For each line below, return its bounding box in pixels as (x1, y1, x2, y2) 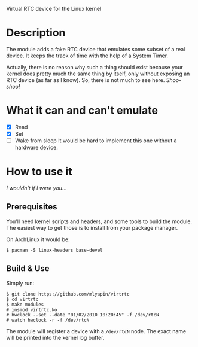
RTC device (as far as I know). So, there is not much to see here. (6, 76, 165, 83)
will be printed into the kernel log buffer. (6, 334, 105, 341)
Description (6, 26, 66, 39)
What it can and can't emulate (6, 104, 159, 117)
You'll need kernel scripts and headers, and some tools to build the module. (6, 218, 193, 225)
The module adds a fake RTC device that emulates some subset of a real (6, 45, 185, 53)
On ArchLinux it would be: (6, 236, 70, 243)
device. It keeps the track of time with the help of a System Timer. (6, 52, 169, 59)
